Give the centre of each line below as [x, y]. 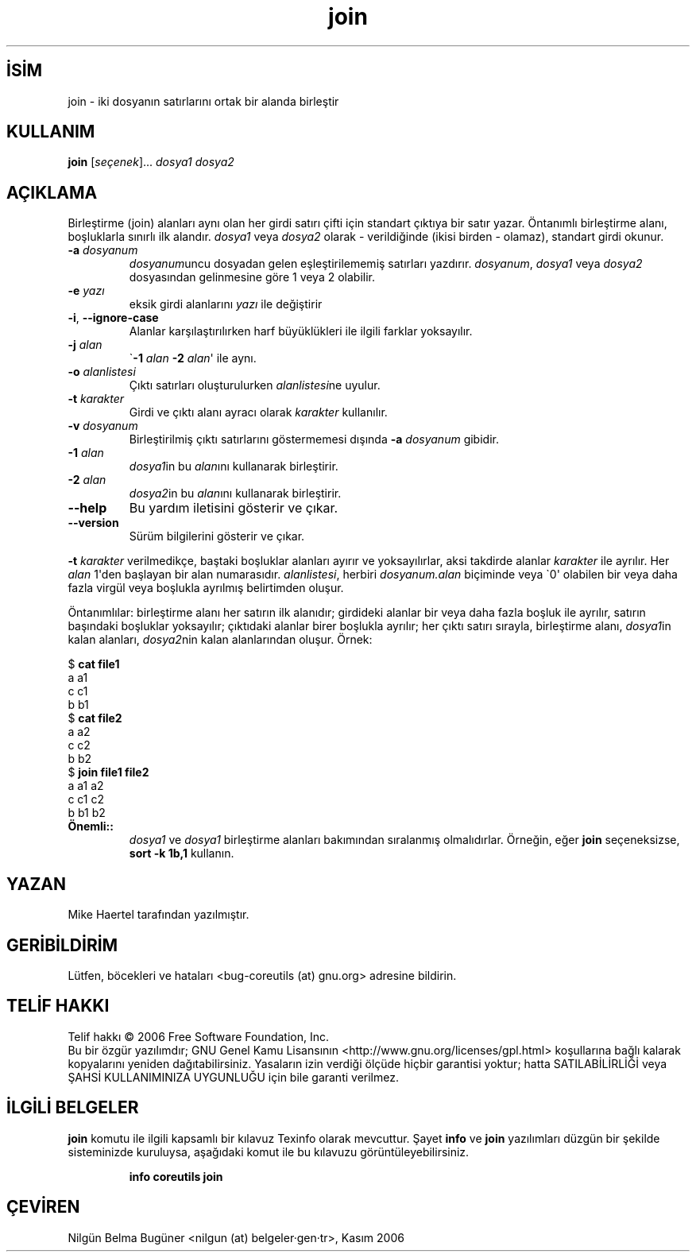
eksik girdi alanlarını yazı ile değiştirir [226, 304]
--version [93, 523]
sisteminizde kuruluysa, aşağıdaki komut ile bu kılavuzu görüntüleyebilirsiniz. [269, 1152]
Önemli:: [91, 826]
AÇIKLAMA [52, 192]
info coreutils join [176, 1176]
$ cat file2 [95, 718]
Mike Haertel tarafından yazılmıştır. [159, 915]
